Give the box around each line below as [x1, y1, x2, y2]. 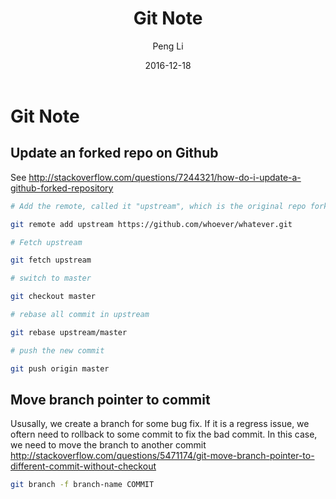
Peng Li [152, 40, 184, 52]
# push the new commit [10, 345, 105, 356]
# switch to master [10, 273, 92, 284]
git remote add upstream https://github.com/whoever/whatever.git [10, 219, 293, 229]
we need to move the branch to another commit [10, 439, 207, 451]
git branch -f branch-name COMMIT [10, 480, 155, 490]
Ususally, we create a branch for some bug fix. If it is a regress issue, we [10, 418, 310, 430]
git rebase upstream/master [10, 327, 128, 337]
